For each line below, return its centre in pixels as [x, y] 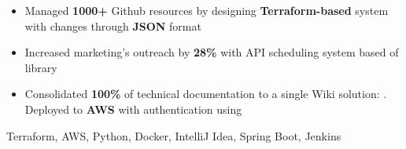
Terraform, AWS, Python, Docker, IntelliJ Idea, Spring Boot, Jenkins [174, 135]
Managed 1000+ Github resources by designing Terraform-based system [207, 10]
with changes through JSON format [113, 25]
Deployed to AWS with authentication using [133, 109]
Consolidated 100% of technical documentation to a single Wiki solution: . [206, 94]
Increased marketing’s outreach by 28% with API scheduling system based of [212, 52]
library [41, 67]
